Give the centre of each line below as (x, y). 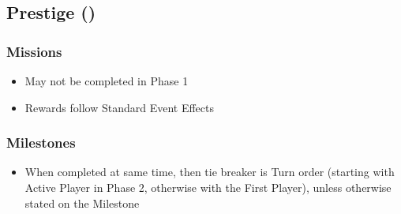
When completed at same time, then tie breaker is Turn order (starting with (210, 172)
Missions (34, 51)
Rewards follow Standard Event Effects (119, 107)
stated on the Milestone (82, 203)
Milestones (41, 143)
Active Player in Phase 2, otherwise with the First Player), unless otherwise (208, 187)
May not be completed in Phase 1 (107, 81)
